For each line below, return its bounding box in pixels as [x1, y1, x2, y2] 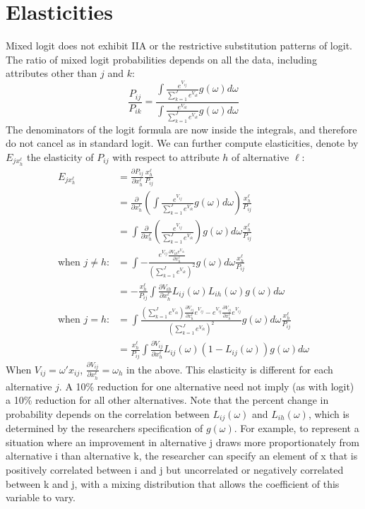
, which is [308, 406, 349, 421]
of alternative [232, 149, 289, 164]
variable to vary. [6, 490, 76, 505]
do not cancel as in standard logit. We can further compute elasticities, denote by [6, 136, 359, 150]
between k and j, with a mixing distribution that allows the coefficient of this [6, 476, 340, 491]
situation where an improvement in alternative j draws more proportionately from [6, 434, 359, 449]
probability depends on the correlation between [6, 406, 210, 421]
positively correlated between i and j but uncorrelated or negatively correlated [6, 462, 344, 477]
